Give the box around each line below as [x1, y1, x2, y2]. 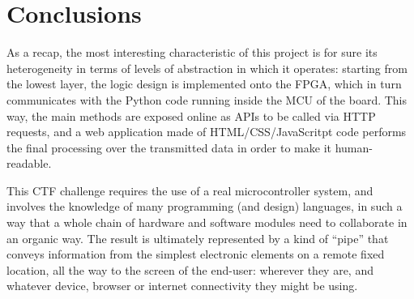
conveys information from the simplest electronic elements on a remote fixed [6, 246, 385, 263]
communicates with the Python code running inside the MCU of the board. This [6, 91, 408, 108]
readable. [6, 155, 52, 172]
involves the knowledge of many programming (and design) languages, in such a [6, 198, 403, 215]
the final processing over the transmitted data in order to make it [6, 139, 331, 156]
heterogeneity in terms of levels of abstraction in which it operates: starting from [6, 59, 408, 76]
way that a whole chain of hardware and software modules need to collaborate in [6, 214, 408, 231]
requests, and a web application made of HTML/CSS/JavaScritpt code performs [6, 123, 407, 140]
